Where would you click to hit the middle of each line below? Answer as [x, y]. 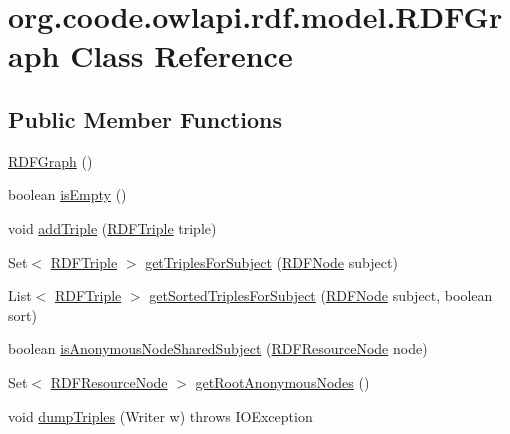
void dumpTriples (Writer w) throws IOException [160, 415]
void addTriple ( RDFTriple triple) [112, 227]
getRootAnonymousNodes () [282, 381]
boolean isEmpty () [67, 194]
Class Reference [181, 55]
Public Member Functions [145, 118]
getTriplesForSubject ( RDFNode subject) [271, 261]
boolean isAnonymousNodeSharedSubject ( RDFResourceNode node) [218, 348]
